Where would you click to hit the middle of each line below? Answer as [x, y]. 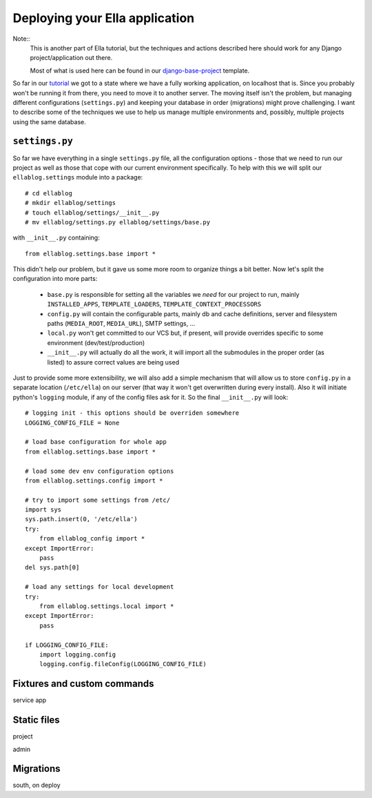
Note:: [21, 39]
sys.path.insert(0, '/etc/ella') [81, 519]
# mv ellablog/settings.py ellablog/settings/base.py [117, 222]
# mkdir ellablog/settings [71, 203]
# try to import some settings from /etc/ [98, 500]
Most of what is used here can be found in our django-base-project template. [140, 70]
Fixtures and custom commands [83, 684]
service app [30, 700]
